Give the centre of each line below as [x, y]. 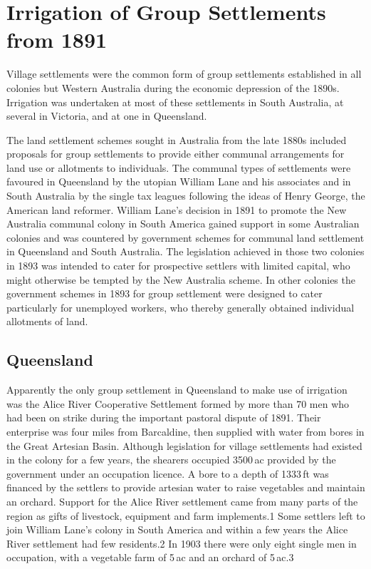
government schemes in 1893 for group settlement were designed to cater [164, 293]
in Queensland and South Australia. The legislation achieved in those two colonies [185, 251]
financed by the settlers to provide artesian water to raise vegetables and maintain [186, 487]
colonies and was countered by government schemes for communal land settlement [185, 237]
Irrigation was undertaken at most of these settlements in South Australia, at [175, 102]
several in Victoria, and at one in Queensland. [107, 116]
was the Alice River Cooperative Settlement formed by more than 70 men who [178, 403]
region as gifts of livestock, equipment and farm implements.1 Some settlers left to [186, 515]
